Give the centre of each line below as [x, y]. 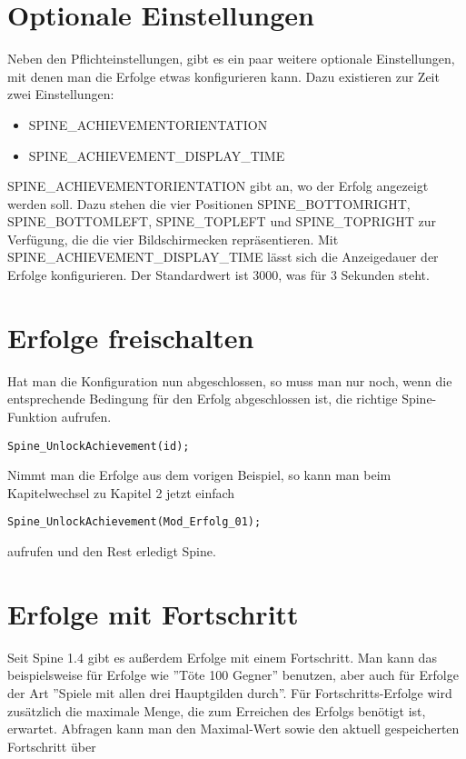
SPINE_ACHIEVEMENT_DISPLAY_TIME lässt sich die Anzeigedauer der [223, 257]
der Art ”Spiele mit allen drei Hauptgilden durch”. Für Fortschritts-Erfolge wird [230, 692]
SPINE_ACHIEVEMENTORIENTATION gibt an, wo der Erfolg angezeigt [218, 186]
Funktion [33, 416]
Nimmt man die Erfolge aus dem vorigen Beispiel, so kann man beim [199, 475]
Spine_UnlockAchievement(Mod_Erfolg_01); [134, 522]
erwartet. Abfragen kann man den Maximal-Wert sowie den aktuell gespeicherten [233, 729]
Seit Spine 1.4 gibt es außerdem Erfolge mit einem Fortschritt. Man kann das [222, 657]
